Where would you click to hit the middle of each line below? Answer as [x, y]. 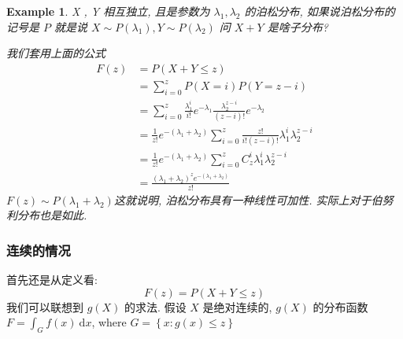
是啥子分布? [298, 26]
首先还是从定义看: [52, 280]
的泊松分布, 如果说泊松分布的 [320, 11]
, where [109, 322]
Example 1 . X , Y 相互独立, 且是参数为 [108, 11]
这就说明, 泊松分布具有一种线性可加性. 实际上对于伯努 [253, 199]
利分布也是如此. [47, 215]
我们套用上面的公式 [56, 53]
